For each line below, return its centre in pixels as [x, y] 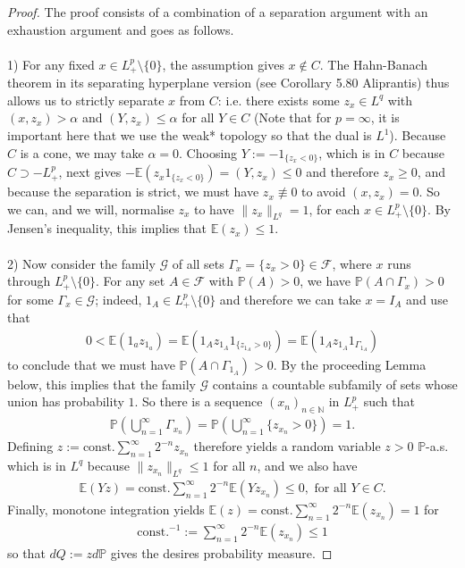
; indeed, [118, 299]
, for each [334, 209]
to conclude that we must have [91, 364]
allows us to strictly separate [86, 100]
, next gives [90, 172]
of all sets [198, 263]
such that [389, 401]
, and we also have [307, 465]
